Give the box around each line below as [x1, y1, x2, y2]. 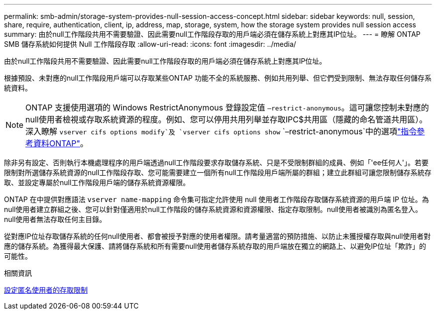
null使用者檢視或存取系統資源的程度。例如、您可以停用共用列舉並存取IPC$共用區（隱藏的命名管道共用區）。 [25, 114, 428, 124]
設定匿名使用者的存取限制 [4, 286, 88, 294]
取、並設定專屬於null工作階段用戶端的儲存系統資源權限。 [4, 178, 190, 187]
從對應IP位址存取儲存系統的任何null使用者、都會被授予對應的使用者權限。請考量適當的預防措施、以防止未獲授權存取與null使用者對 [4, 232, 431, 240]
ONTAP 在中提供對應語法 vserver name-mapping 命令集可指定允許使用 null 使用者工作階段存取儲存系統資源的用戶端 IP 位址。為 [4, 195, 429, 204]
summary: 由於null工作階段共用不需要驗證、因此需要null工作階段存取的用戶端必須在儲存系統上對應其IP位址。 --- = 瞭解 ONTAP [4, 30, 421, 38]
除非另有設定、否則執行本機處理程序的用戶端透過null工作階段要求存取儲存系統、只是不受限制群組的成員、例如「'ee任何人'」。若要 [4, 158, 429, 167]
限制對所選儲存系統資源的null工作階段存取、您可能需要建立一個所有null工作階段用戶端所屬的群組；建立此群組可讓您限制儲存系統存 [4, 168, 432, 177]
